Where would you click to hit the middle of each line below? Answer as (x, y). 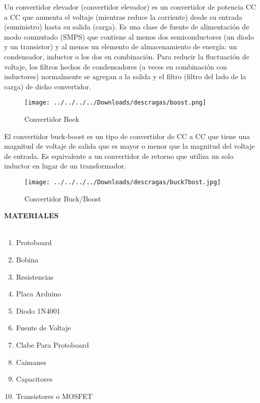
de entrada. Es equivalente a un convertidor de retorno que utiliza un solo (119, 156)
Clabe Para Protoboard (53, 344)
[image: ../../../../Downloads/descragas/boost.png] (115, 103)
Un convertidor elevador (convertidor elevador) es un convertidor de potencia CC (130, 7)
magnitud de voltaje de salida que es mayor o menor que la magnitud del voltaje (129, 146)
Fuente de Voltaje (43, 328)
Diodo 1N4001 (38, 310)
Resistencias (35, 276)
